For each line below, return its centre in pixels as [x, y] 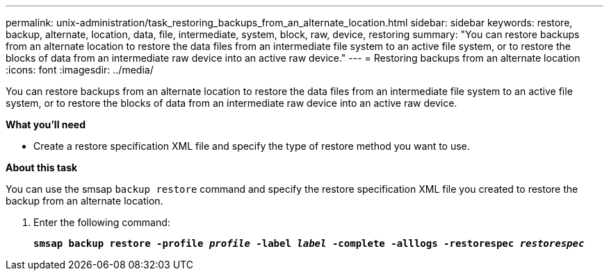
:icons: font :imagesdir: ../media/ [80, 70]
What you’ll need [46, 124]
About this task [42, 167]
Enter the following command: [102, 222]
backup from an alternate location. [84, 201]
